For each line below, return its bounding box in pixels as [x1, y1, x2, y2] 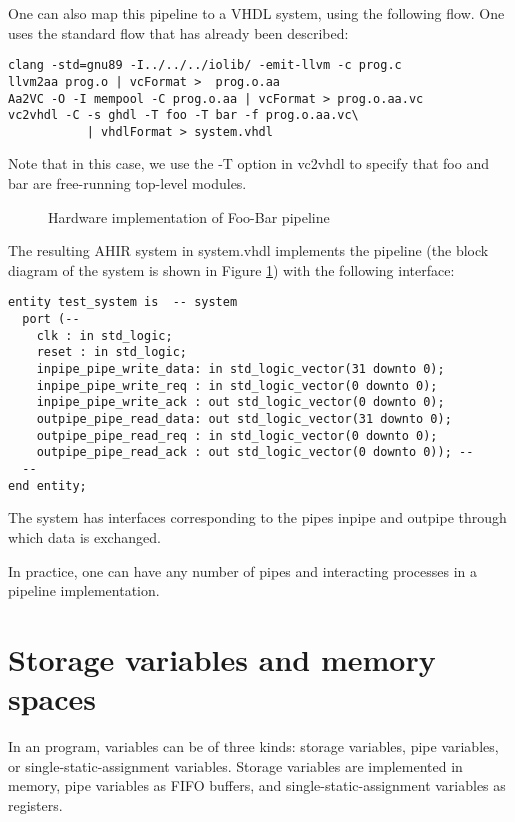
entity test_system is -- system [8, 295, 238, 310]
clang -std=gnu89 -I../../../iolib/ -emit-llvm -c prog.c [8, 58, 402, 73]
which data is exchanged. [8, 526, 161, 547]
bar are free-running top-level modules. [8, 173, 247, 194]
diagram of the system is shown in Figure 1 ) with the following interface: [8, 259, 455, 280]
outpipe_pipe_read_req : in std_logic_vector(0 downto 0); [36, 428, 438, 443]
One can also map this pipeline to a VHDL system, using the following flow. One [8, 3, 505, 23]
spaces [8, 678, 97, 719]
